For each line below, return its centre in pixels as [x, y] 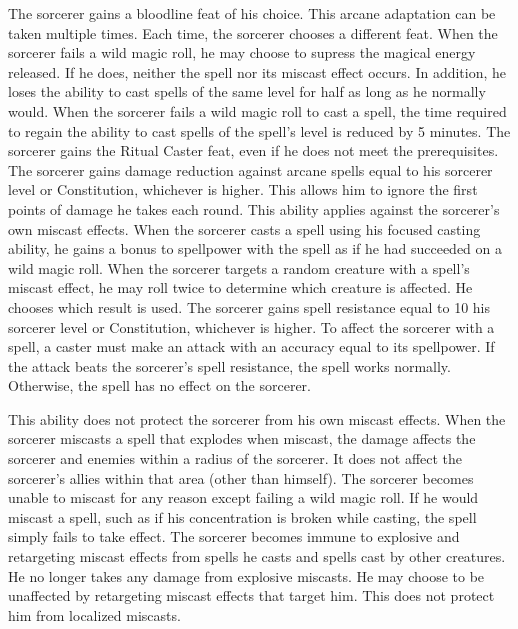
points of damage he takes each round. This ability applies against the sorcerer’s [254, 208]
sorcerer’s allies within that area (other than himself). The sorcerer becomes [241, 477]
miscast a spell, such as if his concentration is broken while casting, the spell [242, 516]
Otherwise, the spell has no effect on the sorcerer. [159, 385]
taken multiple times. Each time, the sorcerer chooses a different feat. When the [253, 32]
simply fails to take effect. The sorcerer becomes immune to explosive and [234, 536]
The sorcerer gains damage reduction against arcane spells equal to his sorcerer [250, 169]
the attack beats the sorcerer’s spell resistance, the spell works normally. [229, 365]
